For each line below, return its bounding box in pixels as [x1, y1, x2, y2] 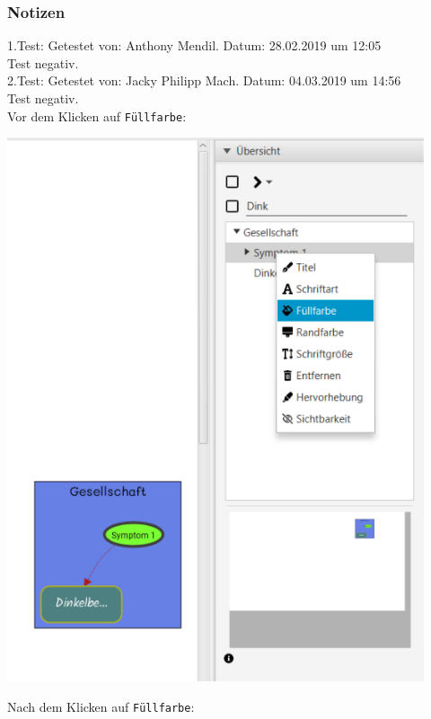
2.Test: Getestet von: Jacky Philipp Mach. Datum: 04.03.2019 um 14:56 [7, 71, 401, 90]
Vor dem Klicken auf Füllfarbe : [7, 106, 187, 125]
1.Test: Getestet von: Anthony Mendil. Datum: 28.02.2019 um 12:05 [7, 36, 382, 55]
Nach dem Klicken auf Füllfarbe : [7, 697, 195, 715]
